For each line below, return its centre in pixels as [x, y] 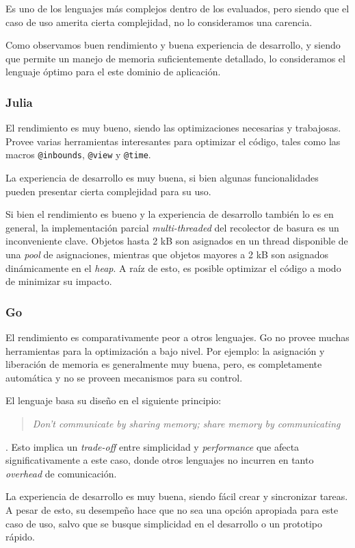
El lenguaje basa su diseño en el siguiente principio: [114, 400]
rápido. [20, 537]
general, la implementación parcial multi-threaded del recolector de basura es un [172, 227]
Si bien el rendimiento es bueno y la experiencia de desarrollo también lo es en [170, 214]
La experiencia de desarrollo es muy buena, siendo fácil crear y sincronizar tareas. [177, 496]
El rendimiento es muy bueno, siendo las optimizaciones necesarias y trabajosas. [173, 128]
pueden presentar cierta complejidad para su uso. [108, 191]
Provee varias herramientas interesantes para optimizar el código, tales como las [173, 141]
